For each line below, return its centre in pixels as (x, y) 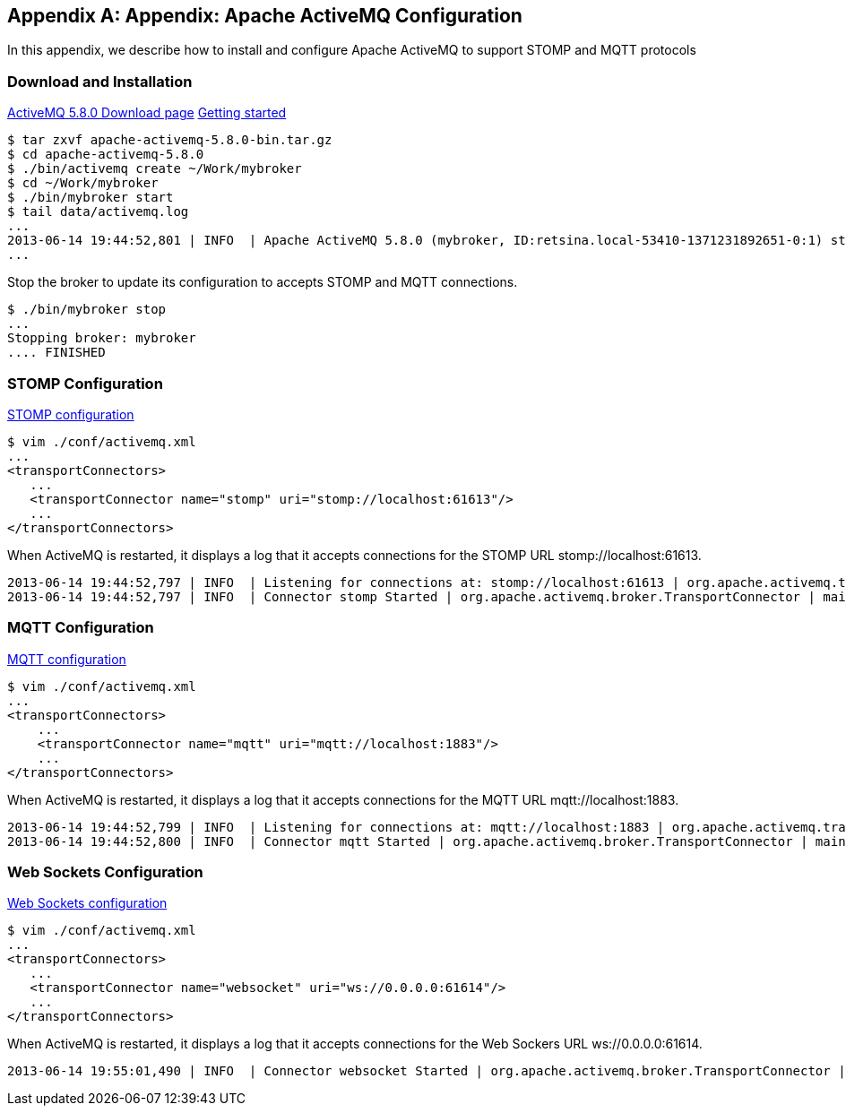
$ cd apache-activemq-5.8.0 (106, 155)
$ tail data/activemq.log (98, 212)
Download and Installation (100, 81)
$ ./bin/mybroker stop (87, 310)
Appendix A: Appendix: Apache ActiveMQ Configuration (265, 16)
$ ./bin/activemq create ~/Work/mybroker (155, 169)
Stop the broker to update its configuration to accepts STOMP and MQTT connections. (263, 282)
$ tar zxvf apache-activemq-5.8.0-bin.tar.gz (170, 140)
